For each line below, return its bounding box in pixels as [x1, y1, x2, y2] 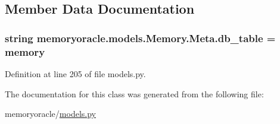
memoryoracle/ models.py [5, 107, 96, 120]
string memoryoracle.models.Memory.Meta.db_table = [5, 30, 276, 45]
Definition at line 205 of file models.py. [5, 67, 146, 80]
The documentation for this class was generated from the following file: [5, 87, 264, 100]
